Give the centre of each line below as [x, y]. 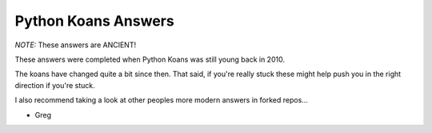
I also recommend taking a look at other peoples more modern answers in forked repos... [161, 100]
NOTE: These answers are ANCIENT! [75, 45]
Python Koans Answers [95, 21]
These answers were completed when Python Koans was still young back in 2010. [150, 59]
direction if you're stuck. [55, 85]
